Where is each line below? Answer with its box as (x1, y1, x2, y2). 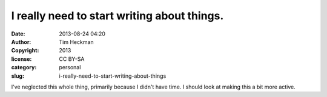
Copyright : (11, 47, 39, 54)
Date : (11, 30, 25, 37)
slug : (11, 72, 24, 80)
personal (59, 64, 81, 71)
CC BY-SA (59, 55, 85, 63)
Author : (11, 38, 31, 45)
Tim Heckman (59, 38, 94, 45)
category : (11, 64, 37, 71)
